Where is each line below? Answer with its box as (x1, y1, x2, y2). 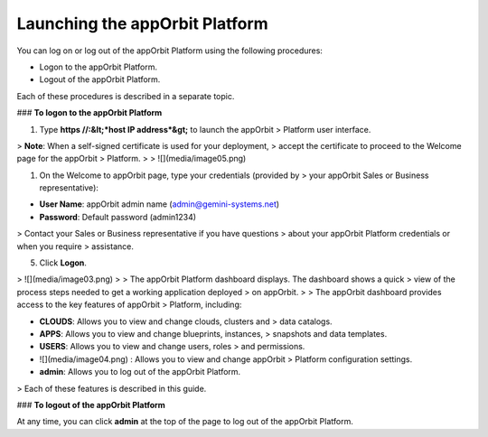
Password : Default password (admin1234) (39, 211, 197, 222)
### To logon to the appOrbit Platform (16, 107, 163, 118)
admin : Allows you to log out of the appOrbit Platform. (39, 367, 241, 377)
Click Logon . (39, 257, 88, 268)
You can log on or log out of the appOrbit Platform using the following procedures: (16, 45, 323, 56)
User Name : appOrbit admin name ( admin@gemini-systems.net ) (39, 199, 280, 209)
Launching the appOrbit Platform (16, 14, 268, 33)
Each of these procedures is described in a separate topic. (16, 90, 235, 101)
